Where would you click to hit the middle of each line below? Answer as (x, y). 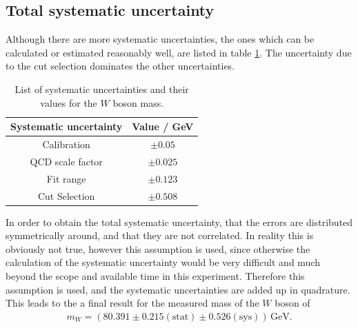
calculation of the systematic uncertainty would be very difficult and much (163, 262)
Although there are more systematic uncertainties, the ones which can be (160, 39)
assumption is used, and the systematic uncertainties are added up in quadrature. (178, 289)
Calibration (66, 144)
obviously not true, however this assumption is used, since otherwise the (158, 248)
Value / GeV (163, 126)
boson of (292, 303)
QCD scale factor (66, 161)
